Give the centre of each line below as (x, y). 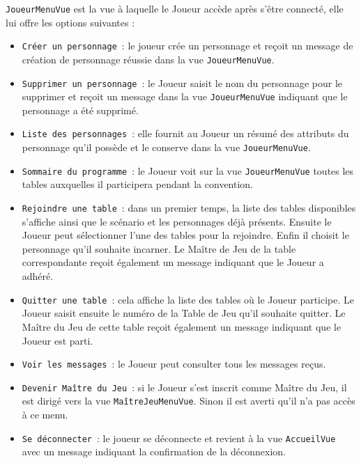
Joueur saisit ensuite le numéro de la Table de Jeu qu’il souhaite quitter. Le (184, 313)
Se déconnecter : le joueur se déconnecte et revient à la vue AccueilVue (179, 438)
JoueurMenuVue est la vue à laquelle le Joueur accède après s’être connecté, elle (175, 8)
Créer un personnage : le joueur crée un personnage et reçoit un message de (187, 46)
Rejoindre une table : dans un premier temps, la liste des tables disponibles (189, 208)
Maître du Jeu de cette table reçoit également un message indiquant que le (182, 326)
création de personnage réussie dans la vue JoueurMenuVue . (148, 59)
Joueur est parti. (57, 340)
